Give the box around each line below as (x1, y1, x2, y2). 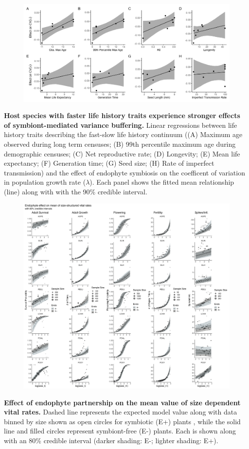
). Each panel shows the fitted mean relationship (89, 177, 234, 187)
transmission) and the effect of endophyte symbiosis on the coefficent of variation (4, 167, 245, 177)
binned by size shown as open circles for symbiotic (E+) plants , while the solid (4, 416, 241, 426)
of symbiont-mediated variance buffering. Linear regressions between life (4, 120, 237, 130)
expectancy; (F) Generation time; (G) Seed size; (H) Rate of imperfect (4, 158, 214, 168)
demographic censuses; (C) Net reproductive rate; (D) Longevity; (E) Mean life (4, 148, 240, 158)
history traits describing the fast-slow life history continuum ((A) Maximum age (4, 129, 243, 139)
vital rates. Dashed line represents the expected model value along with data (4, 407, 237, 417)
